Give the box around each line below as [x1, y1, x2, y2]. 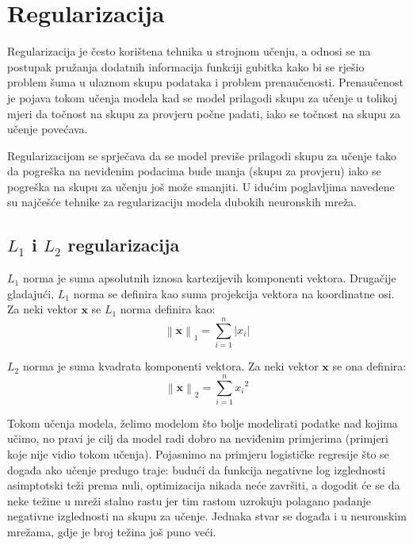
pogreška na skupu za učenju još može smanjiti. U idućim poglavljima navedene [7, 178, 395, 194]
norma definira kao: [120, 301, 216, 317]
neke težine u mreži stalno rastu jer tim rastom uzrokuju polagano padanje [7, 492, 371, 509]
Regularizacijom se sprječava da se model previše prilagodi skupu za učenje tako [7, 147, 397, 163]
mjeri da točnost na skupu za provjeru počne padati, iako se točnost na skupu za [7, 105, 400, 121]
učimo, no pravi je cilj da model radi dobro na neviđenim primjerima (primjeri [7, 430, 388, 447]
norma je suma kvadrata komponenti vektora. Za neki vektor [22, 358, 319, 374]
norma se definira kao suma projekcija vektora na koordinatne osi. [73, 285, 395, 301]
